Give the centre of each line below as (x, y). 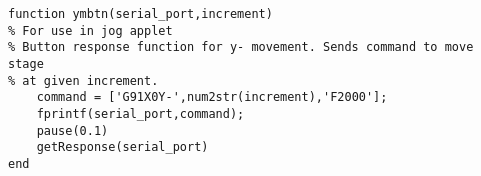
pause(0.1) (72, 130)
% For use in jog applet (90, 30)
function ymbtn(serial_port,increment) (140, 14)
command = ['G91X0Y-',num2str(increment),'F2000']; (212, 97)
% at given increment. (83, 80)
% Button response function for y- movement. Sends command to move (241, 47)
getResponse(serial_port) (122, 147)
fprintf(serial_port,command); (140, 113)
